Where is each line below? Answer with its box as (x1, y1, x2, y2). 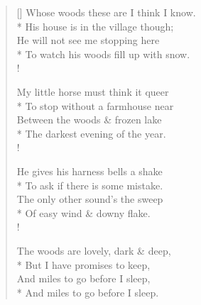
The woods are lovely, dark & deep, (16, 243, 171, 257)
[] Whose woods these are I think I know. (16, 5, 196, 19)
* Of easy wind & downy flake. (16, 205, 151, 220)
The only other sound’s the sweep (16, 192, 163, 206)
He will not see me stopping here (16, 33, 160, 48)
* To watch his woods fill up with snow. (16, 46, 190, 61)
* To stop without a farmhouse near (16, 98, 174, 113)
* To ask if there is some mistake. (16, 177, 163, 192)
